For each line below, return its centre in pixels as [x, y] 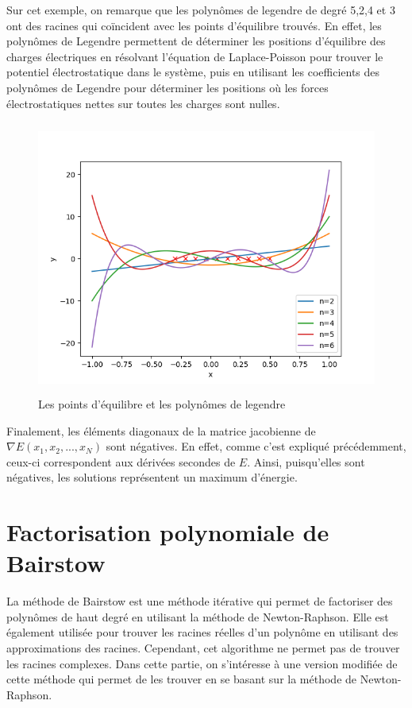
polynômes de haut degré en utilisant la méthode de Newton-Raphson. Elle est [198, 616]
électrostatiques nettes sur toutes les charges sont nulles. [143, 103]
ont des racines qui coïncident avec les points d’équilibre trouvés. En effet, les [194, 25]
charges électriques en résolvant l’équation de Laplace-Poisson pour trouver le [195, 56]
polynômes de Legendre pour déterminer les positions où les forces [167, 87]
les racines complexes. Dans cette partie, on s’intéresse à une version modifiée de [202, 663]
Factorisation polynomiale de [168, 532]
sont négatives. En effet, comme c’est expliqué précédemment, [256, 446]
